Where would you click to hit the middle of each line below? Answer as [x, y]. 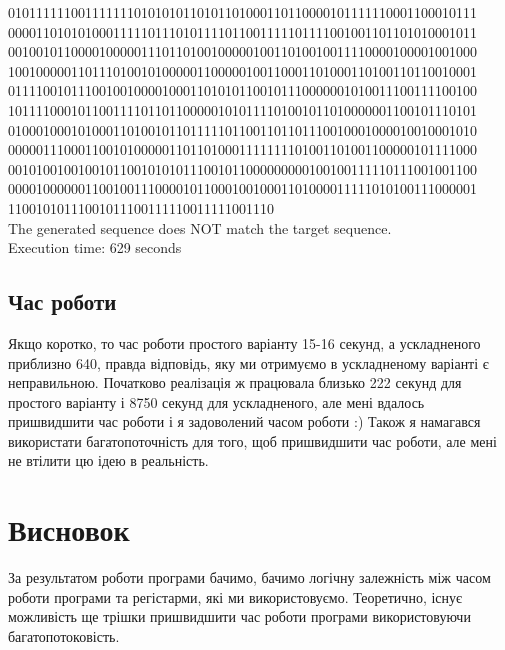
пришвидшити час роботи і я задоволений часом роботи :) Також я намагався [244, 421]
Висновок [69, 529]
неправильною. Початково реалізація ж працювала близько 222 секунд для [235, 382]
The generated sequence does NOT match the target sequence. [200, 227]
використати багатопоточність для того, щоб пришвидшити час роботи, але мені [252, 440]
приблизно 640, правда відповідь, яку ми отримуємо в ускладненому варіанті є [248, 362]
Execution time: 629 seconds [95, 247]
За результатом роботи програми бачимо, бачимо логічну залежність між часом [249, 577]
